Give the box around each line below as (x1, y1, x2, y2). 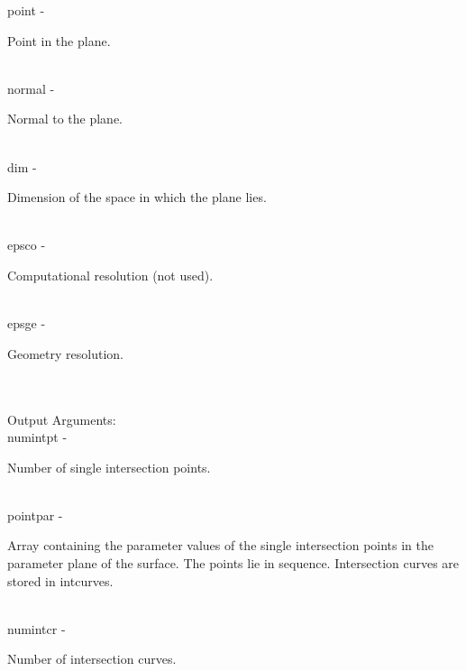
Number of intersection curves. (7, 649, 177, 668)
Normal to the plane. (7, 109, 123, 128)
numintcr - (7, 619, 66, 638)
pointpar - (7, 505, 63, 524)
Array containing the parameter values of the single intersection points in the (7, 536, 434, 555)
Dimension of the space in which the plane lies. (7, 188, 267, 207)
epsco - (7, 235, 46, 254)
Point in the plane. (7, 31, 111, 50)
